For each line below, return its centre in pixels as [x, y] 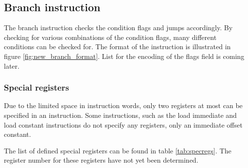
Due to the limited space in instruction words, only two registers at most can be [123, 105]
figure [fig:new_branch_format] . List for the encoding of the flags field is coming [124, 56]
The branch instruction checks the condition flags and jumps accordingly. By [118, 28]
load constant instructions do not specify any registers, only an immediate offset [123, 124]
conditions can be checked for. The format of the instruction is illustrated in [117, 47]
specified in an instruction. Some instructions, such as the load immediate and [120, 115]
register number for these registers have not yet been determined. [101, 160]
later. [12, 65]
